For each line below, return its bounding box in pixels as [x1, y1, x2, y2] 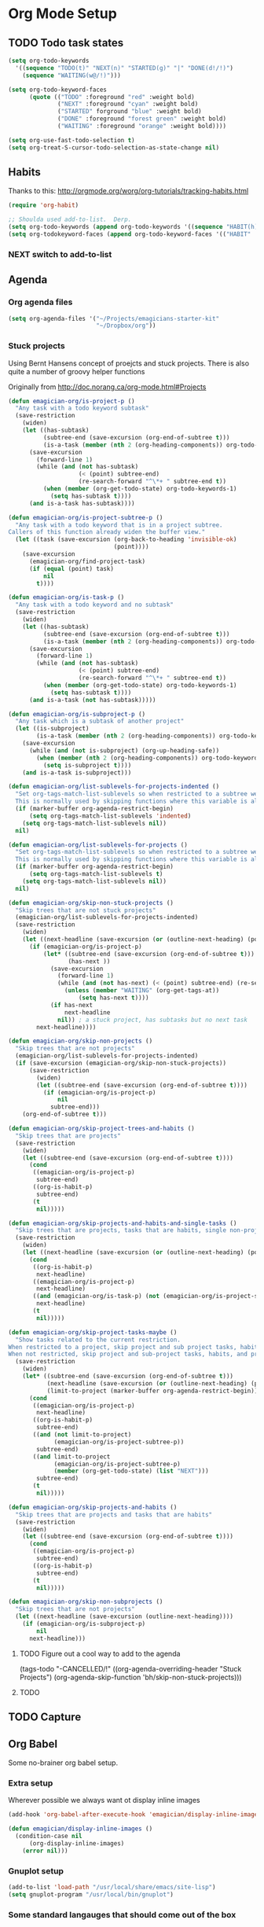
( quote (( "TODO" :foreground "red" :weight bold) [28, 93, 195, 101]
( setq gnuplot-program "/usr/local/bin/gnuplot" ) [8, 1890, 174, 1899]
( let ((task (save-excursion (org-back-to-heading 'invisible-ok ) [15, 535, 237, 543]
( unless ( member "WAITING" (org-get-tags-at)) [64, 987, 220, 995]
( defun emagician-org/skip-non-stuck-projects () [8, 899, 174, 906]
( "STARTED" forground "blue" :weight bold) [57, 108, 202, 116]
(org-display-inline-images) [28, 1839, 125, 1848]
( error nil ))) [22, 1847, 68, 1855]
